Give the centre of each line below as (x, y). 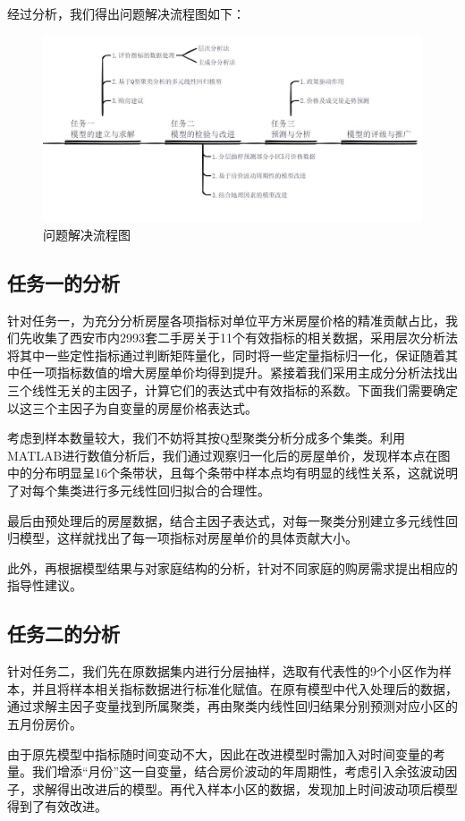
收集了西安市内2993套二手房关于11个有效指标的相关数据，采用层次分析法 (245, 338)
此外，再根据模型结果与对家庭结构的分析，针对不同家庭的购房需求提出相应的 (232, 567)
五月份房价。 (45, 723)
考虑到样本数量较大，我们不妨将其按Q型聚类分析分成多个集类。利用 (206, 438)
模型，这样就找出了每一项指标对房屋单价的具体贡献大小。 (188, 538)
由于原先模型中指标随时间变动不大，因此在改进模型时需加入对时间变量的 (220, 753)
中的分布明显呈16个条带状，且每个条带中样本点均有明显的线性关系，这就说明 (232, 473)
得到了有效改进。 (57, 806)
